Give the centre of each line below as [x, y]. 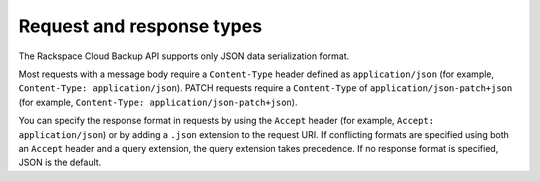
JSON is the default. [60, 162]
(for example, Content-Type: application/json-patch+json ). [158, 102]
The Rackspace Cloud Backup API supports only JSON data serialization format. [184, 56]
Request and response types [140, 26]
